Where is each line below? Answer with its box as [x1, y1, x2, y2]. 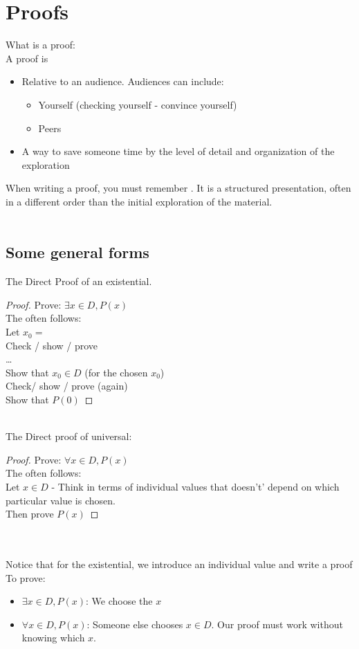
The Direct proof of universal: [6, 429, 132, 444]
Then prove [6, 506, 54, 521]
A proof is [6, 51, 48, 65]
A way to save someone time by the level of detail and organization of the [21, 144, 335, 158]
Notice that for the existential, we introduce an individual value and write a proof [6, 556, 353, 571]
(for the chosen [84, 365, 148, 379]
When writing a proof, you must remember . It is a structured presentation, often [6, 181, 351, 195]
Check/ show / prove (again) [6, 378, 128, 393]
